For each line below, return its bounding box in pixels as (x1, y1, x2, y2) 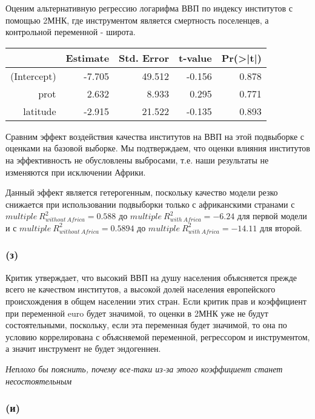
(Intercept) (10, 68, 56, 83)
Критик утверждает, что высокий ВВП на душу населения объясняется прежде (5, 271, 297, 283)
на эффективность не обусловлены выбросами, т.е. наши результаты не (5, 153, 269, 166)
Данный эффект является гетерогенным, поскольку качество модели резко (5, 186, 278, 199)
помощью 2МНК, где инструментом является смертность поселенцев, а (5, 13, 269, 26)
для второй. (259, 221, 302, 234)
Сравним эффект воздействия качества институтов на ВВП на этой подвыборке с (5, 130, 305, 142)
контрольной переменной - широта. (5, 25, 136, 38)
